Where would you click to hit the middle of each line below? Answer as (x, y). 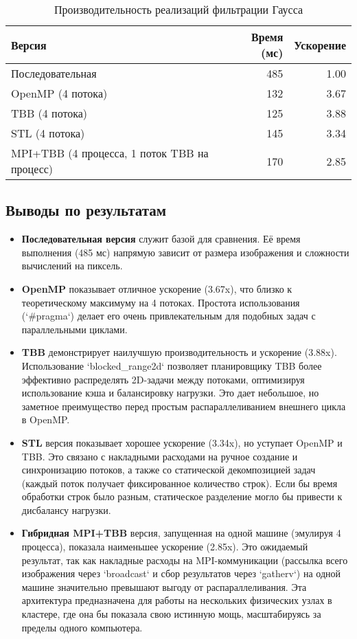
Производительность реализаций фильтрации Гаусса (178, 9)
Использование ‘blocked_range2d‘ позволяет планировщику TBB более (172, 365)
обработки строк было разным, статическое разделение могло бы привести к (182, 496)
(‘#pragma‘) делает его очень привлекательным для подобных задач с (169, 316)
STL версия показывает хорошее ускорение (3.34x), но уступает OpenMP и (182, 442)
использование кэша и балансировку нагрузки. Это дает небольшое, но (170, 393)
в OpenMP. (46, 419)
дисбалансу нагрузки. (66, 509)
